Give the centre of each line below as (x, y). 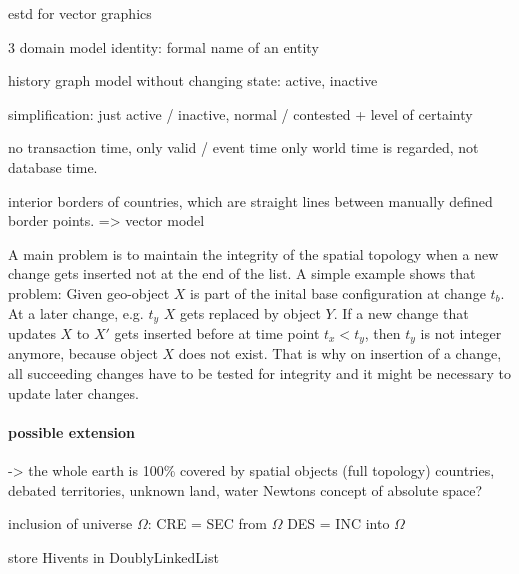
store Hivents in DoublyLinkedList (113, 556)
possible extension (72, 431)
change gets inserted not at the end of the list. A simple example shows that (242, 273)
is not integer (461, 332)
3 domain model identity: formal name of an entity (163, 46)
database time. (53, 166)
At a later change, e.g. (76, 312)
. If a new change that (401, 312)
